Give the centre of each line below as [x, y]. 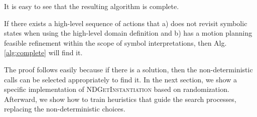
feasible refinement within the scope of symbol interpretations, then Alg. [115, 42]
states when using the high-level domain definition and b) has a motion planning [128, 33]
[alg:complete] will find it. [43, 52]
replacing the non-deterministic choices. [65, 109]
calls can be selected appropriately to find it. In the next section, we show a [120, 79]
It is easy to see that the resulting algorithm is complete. [92, 6]
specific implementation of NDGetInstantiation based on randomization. [117, 89]
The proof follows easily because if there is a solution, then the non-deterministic [128, 69]
